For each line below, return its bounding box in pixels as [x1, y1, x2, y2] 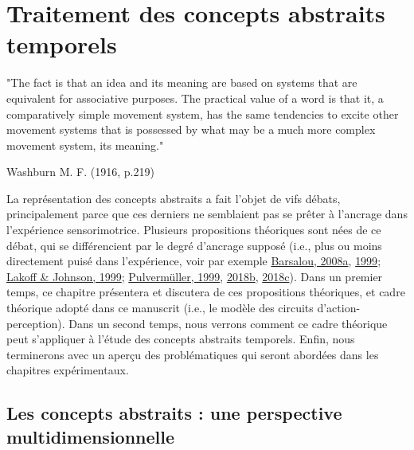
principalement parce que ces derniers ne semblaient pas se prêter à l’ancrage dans [6, 205, 408, 222]
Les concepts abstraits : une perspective [6, 401, 342, 425]
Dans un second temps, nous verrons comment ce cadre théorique [68, 315, 388, 331]
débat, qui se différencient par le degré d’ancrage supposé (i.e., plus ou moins [6, 237, 382, 253]
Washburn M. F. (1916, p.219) [6, 163, 154, 180]
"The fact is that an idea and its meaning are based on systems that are [6, 74, 357, 91]
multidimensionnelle [6, 424, 175, 448]
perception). [6, 315, 65, 331]
